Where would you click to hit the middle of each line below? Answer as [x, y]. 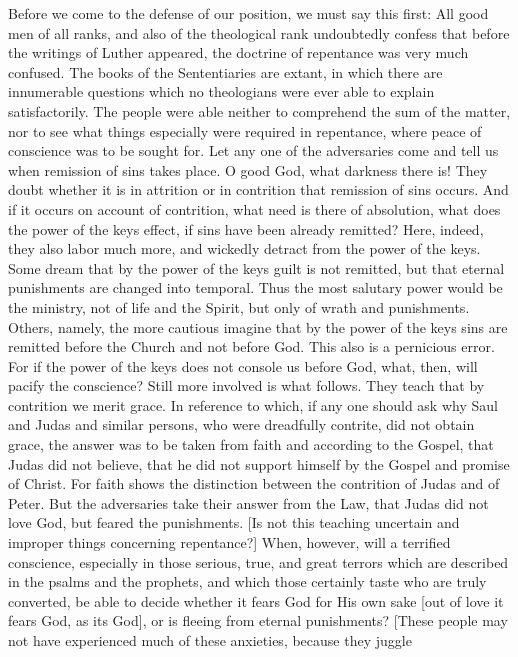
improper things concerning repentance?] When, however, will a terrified [229, 542]
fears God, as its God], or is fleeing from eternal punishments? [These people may [258, 620]
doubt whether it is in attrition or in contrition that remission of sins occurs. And [258, 189]
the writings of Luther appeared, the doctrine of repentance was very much [238, 52]
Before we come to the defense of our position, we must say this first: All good [248, 13]
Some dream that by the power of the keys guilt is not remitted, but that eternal [256, 267]
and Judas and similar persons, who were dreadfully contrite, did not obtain [241, 424]
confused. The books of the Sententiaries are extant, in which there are [225, 71]
